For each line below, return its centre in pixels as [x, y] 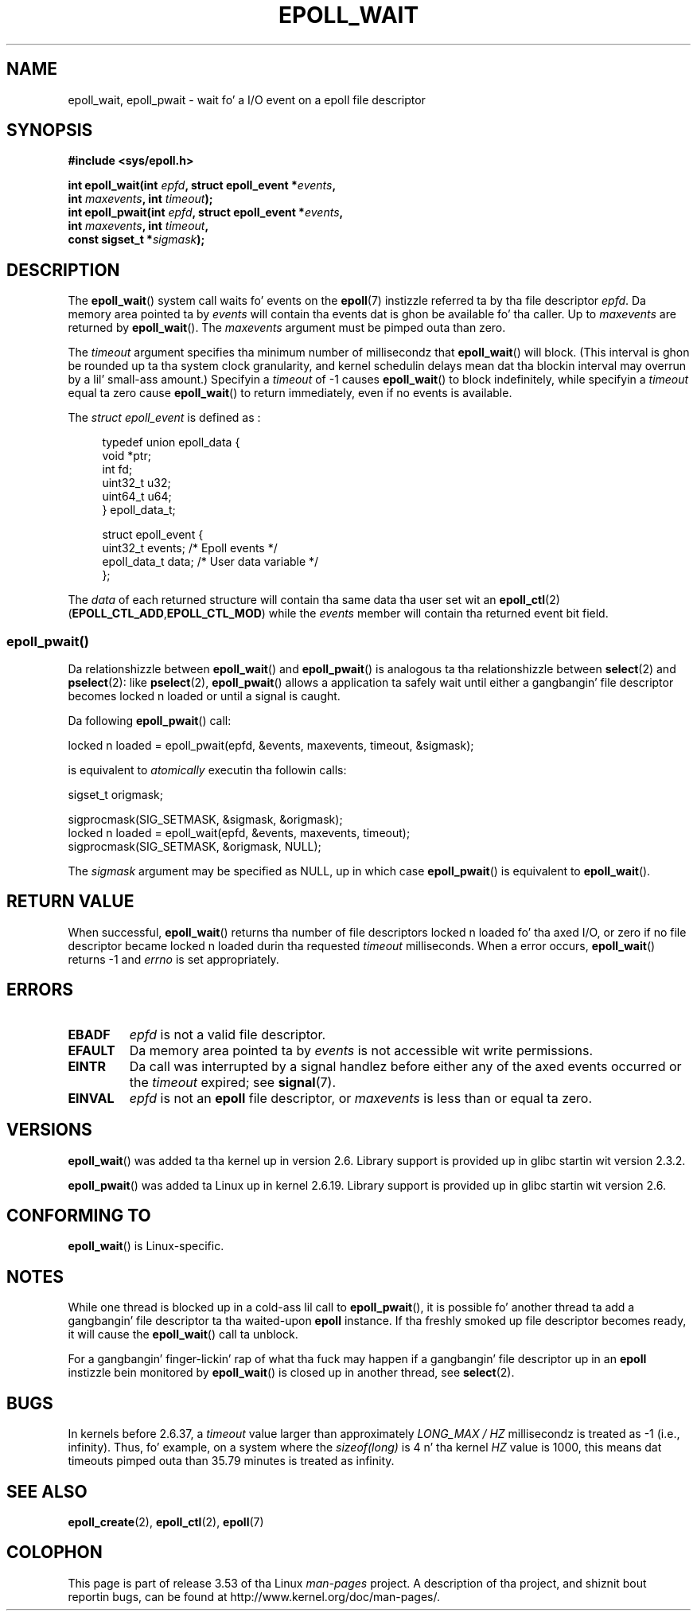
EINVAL [91, 1098]
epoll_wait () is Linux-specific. [146, 1246]
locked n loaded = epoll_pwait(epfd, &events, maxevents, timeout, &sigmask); [271, 746]
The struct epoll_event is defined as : [164, 418]
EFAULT [92, 1050]
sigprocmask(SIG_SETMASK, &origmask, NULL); [195, 847]
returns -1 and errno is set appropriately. [173, 959]
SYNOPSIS [50, 131]
